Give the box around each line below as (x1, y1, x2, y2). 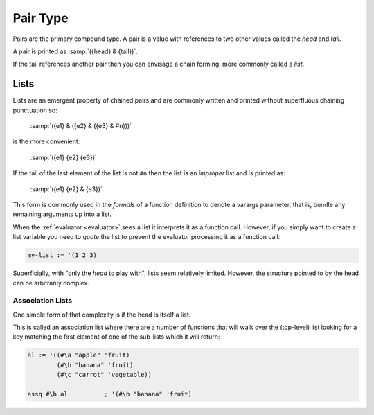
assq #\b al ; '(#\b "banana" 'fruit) (27, 390, 192, 398)
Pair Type (12, 10, 69, 26)
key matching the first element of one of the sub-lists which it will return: (12, 333, 220, 341)
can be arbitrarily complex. (12, 279, 90, 287)
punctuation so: (12, 106, 58, 114)
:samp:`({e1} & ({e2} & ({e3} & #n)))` (30, 122, 132, 130)
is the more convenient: (12, 137, 80, 145)
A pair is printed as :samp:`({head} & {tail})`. (12, 47, 138, 55)
